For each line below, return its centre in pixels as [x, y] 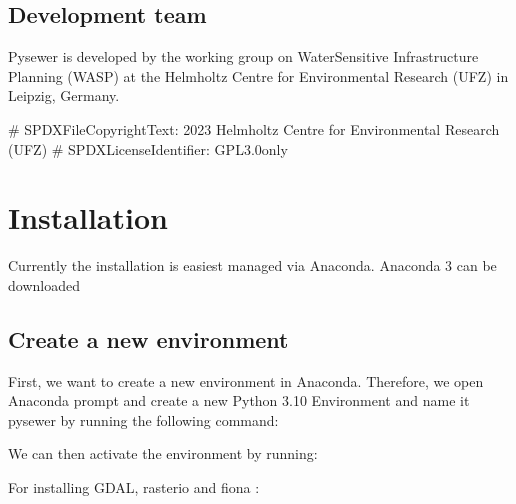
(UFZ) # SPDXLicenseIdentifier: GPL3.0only [148, 148]
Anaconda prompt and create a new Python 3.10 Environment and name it [239, 400]
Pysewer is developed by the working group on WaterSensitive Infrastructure [243, 56]
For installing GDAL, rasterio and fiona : [134, 487]
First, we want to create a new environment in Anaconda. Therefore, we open [246, 380]
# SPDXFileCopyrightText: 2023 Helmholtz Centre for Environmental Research [254, 128]
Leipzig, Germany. [64, 95]
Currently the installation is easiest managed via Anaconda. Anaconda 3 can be [252, 265]
